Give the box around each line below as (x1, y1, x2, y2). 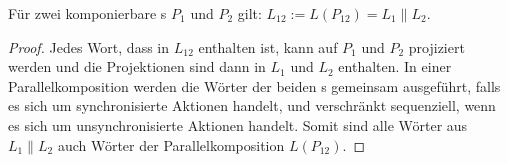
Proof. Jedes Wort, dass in (8, 36, 170, 57)
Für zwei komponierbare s (8, 3, 167, 23)
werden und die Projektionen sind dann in (8, 56, 266, 77)
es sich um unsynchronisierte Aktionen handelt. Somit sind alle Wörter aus (8, 114, 468, 135)
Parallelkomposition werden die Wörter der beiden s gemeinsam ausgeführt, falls (8, 75, 501, 96)
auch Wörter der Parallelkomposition (57, 134, 285, 155)
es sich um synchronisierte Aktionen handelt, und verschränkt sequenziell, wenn (8, 95, 496, 116)
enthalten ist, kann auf (198, 36, 338, 57)
